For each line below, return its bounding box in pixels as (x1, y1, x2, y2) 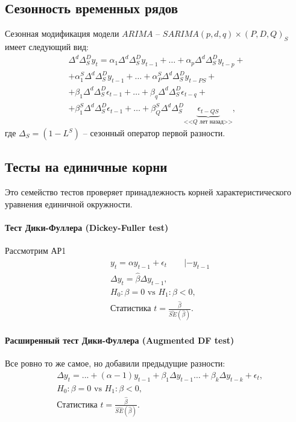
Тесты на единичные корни (5, 157, 168, 176)
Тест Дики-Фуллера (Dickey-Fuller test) (5, 221, 169, 233)
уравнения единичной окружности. (5, 197, 133, 210)
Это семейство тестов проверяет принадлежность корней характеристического (5, 186, 291, 198)
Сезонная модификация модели (5, 27, 119, 40)
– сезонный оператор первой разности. (83, 127, 225, 139)
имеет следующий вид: (5, 40, 89, 52)
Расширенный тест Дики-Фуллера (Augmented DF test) (5, 333, 235, 346)
